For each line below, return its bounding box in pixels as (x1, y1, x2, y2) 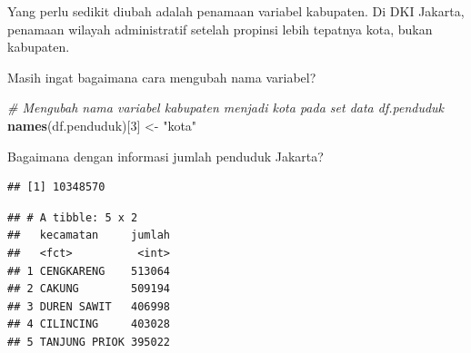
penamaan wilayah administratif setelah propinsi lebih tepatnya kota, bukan (7, 19, 433, 38)
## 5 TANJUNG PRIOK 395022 (7, 335, 170, 348)
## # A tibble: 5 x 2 (7, 211, 138, 224)
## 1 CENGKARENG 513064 (7, 264, 170, 278)
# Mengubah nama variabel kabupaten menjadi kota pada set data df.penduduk (7, 98, 445, 117)
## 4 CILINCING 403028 (7, 318, 170, 331)
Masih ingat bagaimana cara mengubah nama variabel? (7, 67, 316, 86)
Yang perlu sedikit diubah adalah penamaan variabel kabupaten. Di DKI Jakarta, (7, 2, 465, 20)
